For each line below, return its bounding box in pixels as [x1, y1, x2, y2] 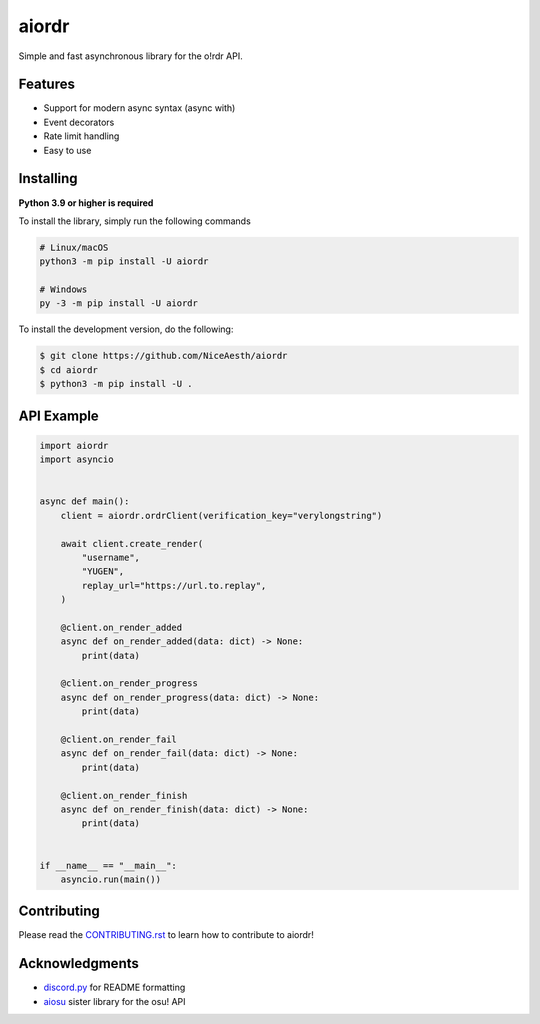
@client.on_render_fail [60, 734, 177, 745]
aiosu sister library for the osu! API [43, 995, 186, 1007]
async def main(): [39, 496, 130, 507]
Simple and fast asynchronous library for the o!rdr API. [18, 50, 244, 62]
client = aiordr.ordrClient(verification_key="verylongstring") [60, 510, 383, 521]
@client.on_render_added [60, 621, 183, 633]
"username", [81, 551, 140, 563]
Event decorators [43, 116, 115, 128]
